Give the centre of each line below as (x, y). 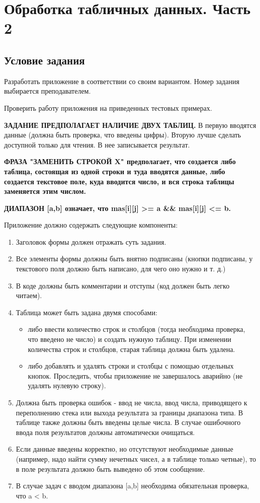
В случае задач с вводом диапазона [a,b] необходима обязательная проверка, (133, 486)
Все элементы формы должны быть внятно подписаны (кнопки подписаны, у (134, 259)
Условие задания (45, 60)
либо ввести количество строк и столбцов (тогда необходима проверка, (137, 329)
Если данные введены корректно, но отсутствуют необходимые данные (124, 449)
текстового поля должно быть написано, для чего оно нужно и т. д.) (121, 269)
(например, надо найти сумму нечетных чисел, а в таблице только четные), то (136, 458)
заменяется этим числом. (45, 191)
